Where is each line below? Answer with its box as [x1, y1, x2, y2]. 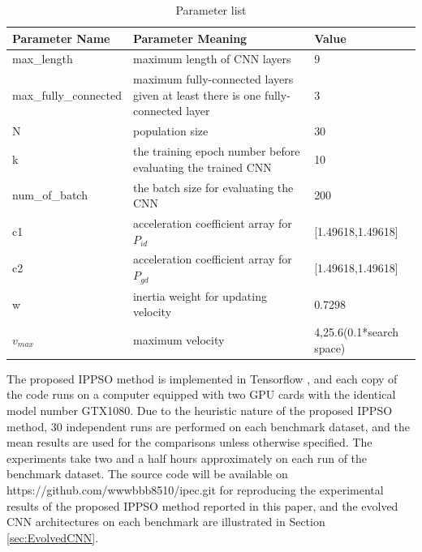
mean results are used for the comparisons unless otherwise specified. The [6, 434, 372, 451]
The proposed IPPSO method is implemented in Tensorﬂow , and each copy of [6, 370, 398, 387]
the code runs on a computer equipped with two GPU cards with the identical [6, 386, 396, 403]
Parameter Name [12, 29, 110, 46]
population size [132, 122, 209, 139]
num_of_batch [12, 186, 88, 203]
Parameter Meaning [132, 29, 248, 46]
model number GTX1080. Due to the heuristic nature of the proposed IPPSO [6, 402, 393, 419]
